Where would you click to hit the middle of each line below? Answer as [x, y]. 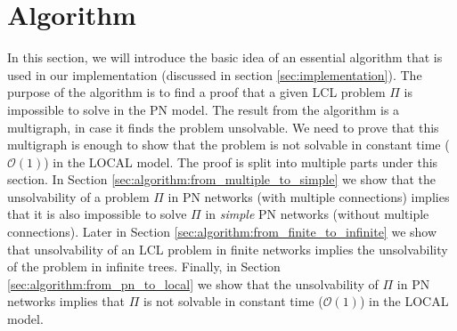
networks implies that [66, 301]
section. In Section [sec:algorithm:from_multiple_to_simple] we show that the [222, 179]
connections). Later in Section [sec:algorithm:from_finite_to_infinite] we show [222, 232]
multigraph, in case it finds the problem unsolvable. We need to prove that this [223, 127]
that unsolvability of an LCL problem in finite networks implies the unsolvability [228, 249]
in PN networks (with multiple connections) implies [309, 196]
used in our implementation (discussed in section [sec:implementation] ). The [215, 74]
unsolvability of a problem [78, 196]
